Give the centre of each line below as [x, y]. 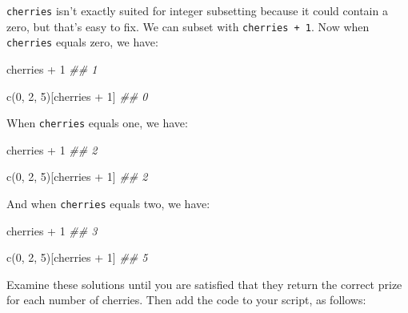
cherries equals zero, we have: [82, 42]
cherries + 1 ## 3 [52, 230]
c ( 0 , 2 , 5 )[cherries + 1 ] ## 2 [77, 177]
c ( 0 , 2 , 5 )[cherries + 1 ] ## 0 [77, 96]
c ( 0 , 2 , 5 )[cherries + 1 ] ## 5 [77, 257]
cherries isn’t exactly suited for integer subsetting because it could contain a [197, 10]
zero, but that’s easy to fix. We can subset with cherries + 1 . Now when [188, 26]
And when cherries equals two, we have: [108, 203]
